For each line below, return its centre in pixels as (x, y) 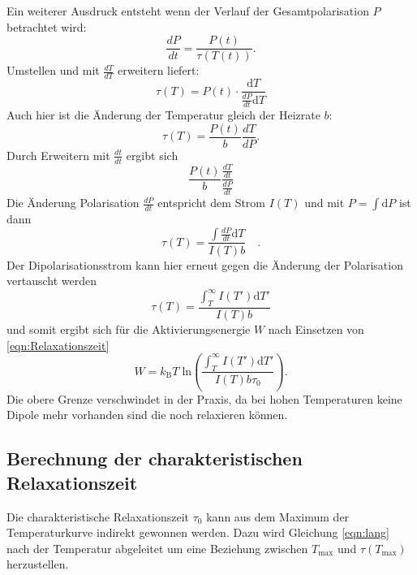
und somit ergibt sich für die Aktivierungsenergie (129, 329)
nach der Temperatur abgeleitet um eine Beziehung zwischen (157, 548)
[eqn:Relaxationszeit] (58, 345)
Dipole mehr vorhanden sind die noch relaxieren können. (147, 415)
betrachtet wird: (47, 26)
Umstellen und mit (53, 70)
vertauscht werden (52, 281)
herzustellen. (38, 564)
